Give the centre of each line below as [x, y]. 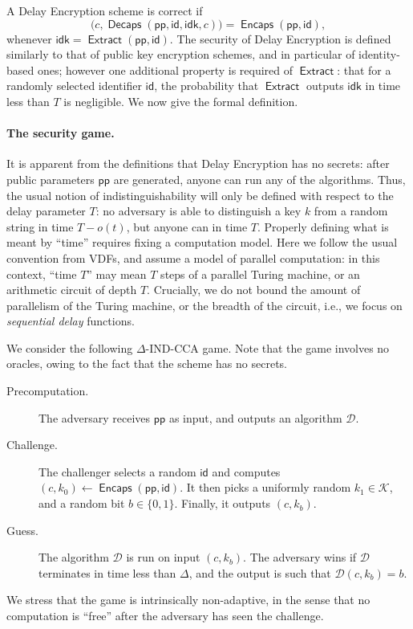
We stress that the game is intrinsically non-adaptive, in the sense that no [188, 600]
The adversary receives [95, 417]
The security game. [61, 133]
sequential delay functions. [71, 321]
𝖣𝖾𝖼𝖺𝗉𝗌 [125, 25]
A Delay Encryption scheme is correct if [105, 10]
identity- [379, 54]
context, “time [42, 274]
